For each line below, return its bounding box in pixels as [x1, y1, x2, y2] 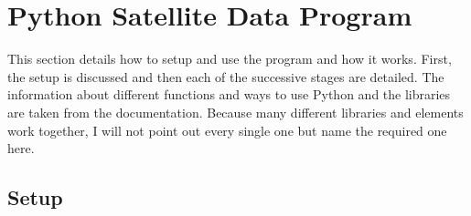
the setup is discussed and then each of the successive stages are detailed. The [7, 67, 444, 86]
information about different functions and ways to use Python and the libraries [7, 85, 451, 104]
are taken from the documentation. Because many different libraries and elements [7, 102, 464, 121]
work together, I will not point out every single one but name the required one [7, 120, 447, 139]
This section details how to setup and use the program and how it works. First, [7, 49, 452, 68]
